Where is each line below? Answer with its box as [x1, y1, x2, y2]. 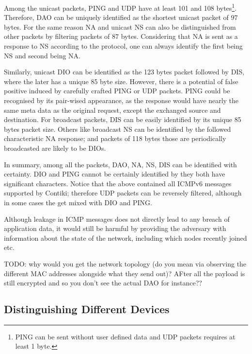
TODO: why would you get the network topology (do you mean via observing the [4, 258, 247, 268]
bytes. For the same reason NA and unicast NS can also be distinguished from [4, 21, 236, 32]
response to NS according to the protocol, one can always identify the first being [4, 41, 243, 51]
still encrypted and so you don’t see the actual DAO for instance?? [4, 278, 202, 288]
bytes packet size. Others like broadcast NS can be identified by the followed [4, 124, 231, 134]
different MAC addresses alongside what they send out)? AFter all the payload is [4, 268, 245, 278]
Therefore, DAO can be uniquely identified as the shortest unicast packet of [4, 12, 229, 22]
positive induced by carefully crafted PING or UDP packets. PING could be [4, 86, 230, 96]
